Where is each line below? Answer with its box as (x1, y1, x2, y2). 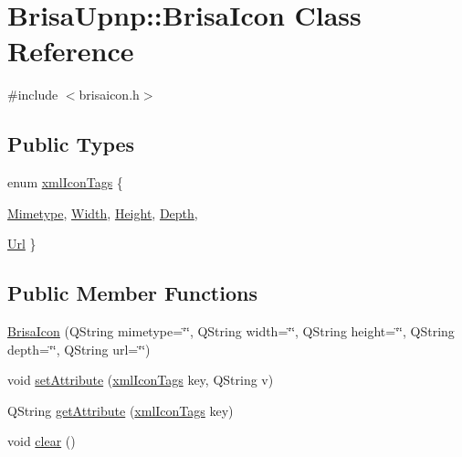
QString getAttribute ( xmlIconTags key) (7, 400, 234, 420)
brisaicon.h (79, 85, 140, 104)
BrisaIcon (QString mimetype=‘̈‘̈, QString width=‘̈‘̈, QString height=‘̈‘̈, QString (7, 322, 455, 341)
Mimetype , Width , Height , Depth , (7, 203, 198, 222)
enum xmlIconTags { (7, 173, 123, 192)
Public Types (7, 130, 135, 158)
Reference (7, 32, 134, 69)
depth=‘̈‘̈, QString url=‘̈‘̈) (7, 339, 151, 358)
